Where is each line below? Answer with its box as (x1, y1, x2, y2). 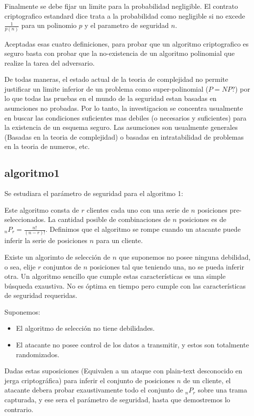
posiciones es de (179, 214, 227, 224)
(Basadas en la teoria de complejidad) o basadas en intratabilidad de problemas (4, 131, 244, 142)
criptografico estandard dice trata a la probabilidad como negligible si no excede (4, 10, 245, 21)
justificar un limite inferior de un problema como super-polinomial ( (4, 83, 208, 94)
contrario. (4, 404, 33, 414)
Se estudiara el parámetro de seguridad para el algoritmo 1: (4, 188, 183, 198)
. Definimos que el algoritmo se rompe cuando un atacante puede (45, 224, 241, 234)
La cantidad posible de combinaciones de (48, 214, 171, 224)
